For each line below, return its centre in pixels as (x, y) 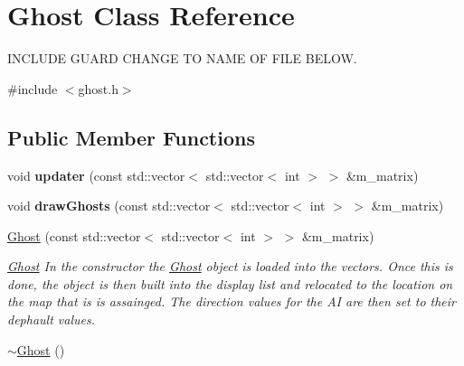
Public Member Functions (131, 137)
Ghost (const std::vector (74, 235)
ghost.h (98, 88)
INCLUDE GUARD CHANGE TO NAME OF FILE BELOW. (182, 58)
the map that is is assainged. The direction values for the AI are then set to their (232, 301)
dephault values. (51, 319)
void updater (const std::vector (96, 175)
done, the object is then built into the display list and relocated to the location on (230, 283)
